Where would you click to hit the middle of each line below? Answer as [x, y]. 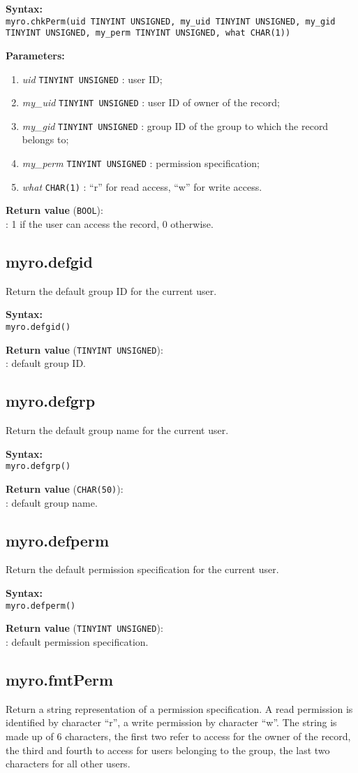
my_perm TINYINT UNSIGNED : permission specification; [141, 163]
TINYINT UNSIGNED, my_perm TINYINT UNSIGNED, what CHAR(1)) [148, 33]
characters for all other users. [68, 764]
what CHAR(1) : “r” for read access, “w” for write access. [142, 186]
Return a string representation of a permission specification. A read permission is [179, 708]
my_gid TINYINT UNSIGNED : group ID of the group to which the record [175, 125]
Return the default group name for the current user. [117, 430]
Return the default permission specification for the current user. [142, 569]
